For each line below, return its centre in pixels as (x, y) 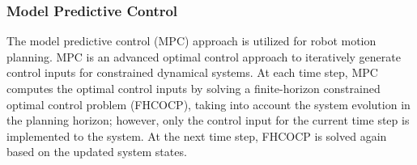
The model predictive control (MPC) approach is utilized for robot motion (191, 41)
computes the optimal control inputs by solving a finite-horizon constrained (194, 88)
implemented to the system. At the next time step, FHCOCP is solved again (197, 135)
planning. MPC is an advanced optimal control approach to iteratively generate (204, 56)
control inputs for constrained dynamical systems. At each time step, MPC (192, 72)
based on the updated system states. (97, 152)
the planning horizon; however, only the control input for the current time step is (208, 120)
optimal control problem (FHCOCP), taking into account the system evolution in (208, 104)
